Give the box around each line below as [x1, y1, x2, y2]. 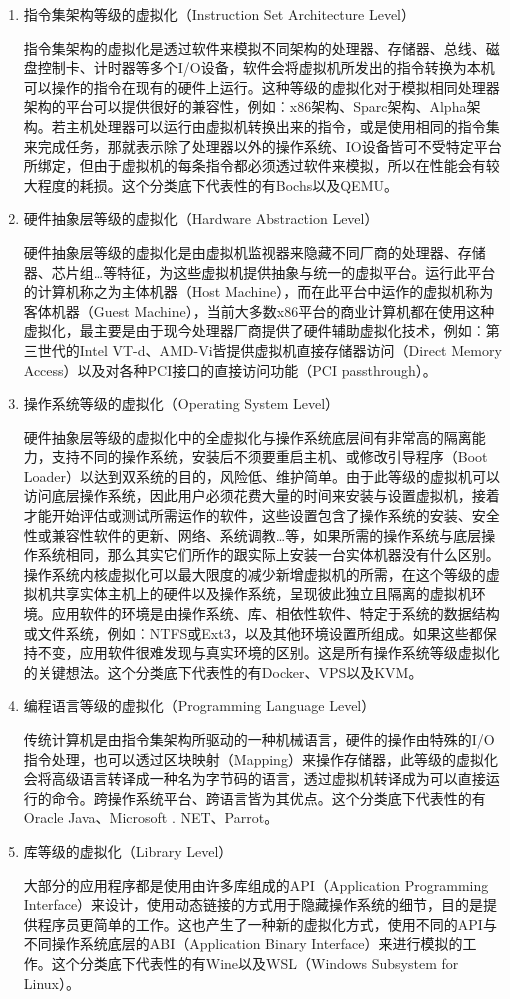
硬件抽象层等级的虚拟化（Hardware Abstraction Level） [23, 208, 379, 229]
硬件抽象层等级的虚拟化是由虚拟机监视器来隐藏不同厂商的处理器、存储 [23, 241, 486, 262]
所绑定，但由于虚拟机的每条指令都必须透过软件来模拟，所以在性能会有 [23, 155, 486, 176]
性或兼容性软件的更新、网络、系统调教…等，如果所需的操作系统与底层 [23, 524, 482, 545]
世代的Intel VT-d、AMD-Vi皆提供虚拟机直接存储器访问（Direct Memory [37, 339, 502, 360]
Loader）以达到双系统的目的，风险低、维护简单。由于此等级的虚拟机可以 [23, 465, 501, 486]
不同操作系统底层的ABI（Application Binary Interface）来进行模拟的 [23, 933, 463, 954]
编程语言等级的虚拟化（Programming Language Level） [23, 695, 376, 716]
